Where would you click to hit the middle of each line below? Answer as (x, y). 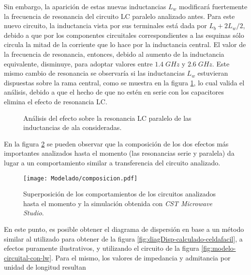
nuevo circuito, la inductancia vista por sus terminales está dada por (105, 25)
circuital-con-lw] (28, 257)
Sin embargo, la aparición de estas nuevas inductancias (85, 6)
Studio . (34, 213)
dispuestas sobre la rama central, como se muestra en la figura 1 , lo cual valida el (124, 82)
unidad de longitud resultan (45, 267)
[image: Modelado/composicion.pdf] (81, 178)
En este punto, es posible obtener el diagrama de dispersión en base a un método (124, 229)
